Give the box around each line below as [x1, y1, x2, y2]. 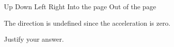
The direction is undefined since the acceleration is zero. [4, 17, 171, 28]
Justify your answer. [4, 34, 64, 44]
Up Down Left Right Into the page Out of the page [4, 1, 157, 11]
